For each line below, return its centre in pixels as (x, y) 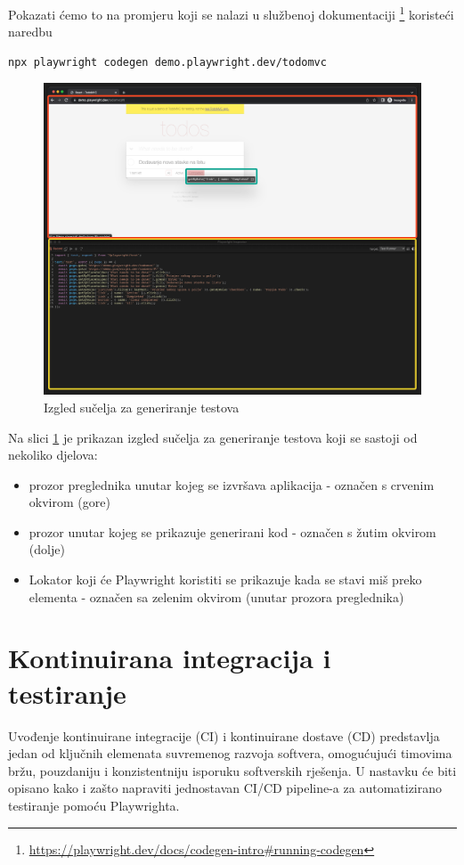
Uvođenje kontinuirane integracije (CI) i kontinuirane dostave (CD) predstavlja (224, 735)
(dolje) (47, 549)
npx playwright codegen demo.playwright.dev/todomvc (167, 62)
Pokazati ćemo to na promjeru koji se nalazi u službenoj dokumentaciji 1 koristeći (231, 13)
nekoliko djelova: (53, 455)
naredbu (30, 32)
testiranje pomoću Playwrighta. (94, 805)
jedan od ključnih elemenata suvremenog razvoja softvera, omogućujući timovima (230, 753)
